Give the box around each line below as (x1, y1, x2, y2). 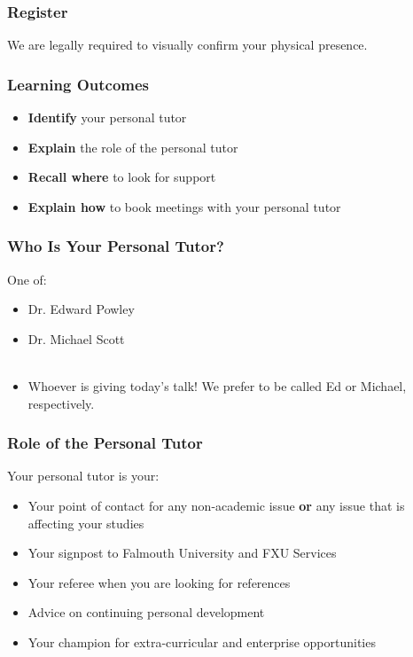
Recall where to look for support (27, 168, 216, 186)
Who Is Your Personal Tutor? (7, 235, 224, 257)
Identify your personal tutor (27, 108, 187, 127)
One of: (7, 270, 47, 288)
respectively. (27, 394, 95, 412)
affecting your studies (27, 513, 144, 532)
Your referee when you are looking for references (27, 573, 291, 591)
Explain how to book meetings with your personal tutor (27, 197, 341, 215)
